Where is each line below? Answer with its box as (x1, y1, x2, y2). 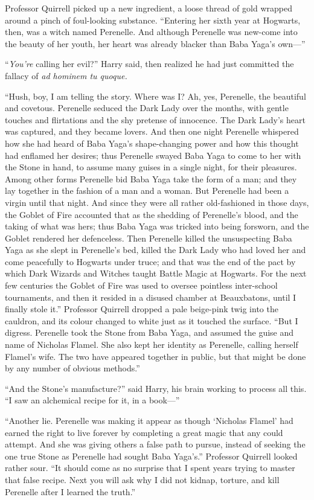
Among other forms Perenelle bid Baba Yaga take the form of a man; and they (5, 172, 297, 185)
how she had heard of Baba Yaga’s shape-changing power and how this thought (5, 136, 299, 149)
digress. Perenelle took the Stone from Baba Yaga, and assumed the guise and (5, 326, 294, 339)
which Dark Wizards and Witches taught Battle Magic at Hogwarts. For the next (5, 267, 307, 280)
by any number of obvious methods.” (5, 362, 140, 374)
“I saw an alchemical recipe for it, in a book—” (5, 394, 180, 406)
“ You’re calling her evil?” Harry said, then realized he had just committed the (5, 57, 294, 70)
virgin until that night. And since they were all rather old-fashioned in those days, (5, 196, 309, 208)
